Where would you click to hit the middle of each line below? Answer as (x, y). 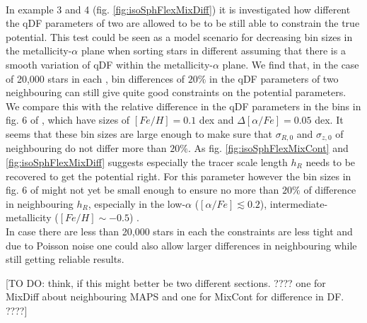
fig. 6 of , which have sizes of (68, 120)
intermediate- (299, 203)
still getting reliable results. (65, 259)
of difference (330, 190)
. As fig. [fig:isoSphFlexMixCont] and (268, 148)
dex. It (329, 120)
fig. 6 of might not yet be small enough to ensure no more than (142, 190)
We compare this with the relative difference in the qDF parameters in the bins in (183, 106)
